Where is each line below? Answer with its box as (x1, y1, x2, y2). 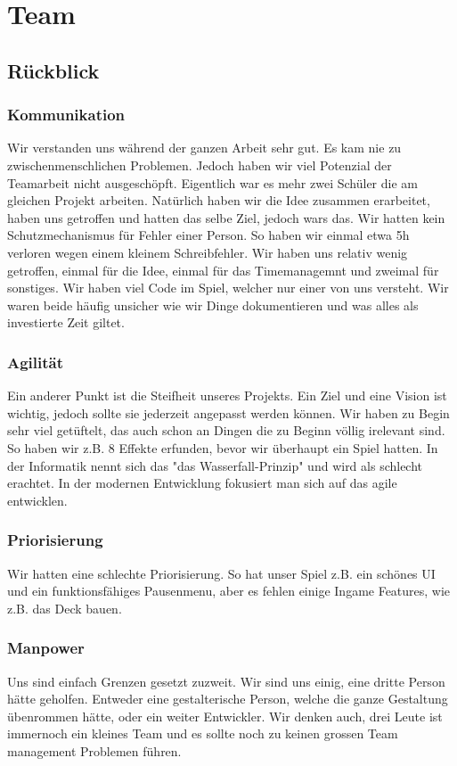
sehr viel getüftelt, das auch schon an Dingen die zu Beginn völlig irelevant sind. (7, 421, 445, 440)
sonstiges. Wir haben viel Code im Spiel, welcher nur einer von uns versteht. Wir (7, 278, 449, 297)
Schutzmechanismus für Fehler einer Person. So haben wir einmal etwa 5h (7, 226, 410, 244)
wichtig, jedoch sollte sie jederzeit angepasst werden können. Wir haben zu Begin (7, 403, 450, 422)
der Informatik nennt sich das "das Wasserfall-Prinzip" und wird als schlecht (7, 456, 423, 474)
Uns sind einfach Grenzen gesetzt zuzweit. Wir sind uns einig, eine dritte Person (7, 671, 445, 690)
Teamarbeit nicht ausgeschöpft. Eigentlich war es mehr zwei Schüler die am (7, 173, 418, 192)
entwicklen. (7, 490, 68, 509)
